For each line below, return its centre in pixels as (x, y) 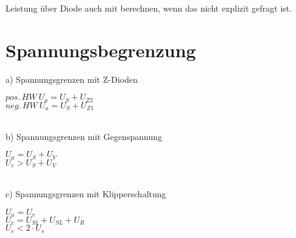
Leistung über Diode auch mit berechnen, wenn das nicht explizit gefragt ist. (149, 8)
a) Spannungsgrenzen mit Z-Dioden (72, 79)
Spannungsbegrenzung (101, 50)
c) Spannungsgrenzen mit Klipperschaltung (86, 193)
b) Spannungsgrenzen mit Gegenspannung (84, 136)
